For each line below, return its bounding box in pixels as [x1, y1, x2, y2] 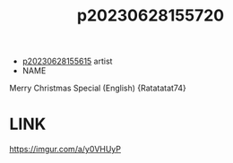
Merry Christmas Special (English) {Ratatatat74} [9, 82, 186, 94]
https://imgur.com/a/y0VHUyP [9, 144, 122, 155]
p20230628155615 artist [22, 56, 113, 67]
